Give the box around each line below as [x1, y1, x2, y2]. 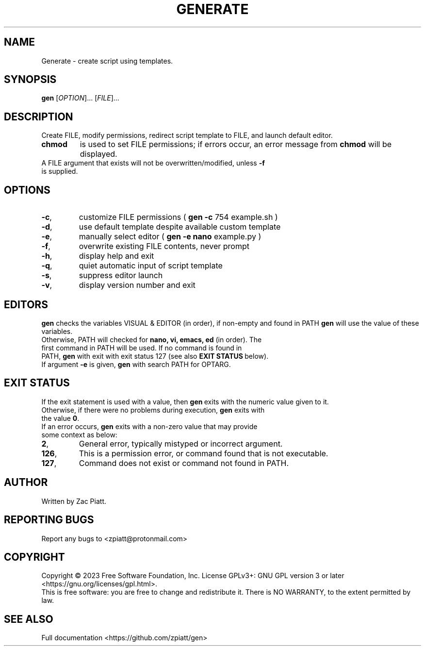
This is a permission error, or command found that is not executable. [79, 448, 328, 458]
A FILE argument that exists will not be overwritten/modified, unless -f [41, 159, 265, 167]
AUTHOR [4, 476, 48, 489]
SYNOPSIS [4, 73, 57, 86]
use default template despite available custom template [79, 222, 281, 232]
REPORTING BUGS [4, 514, 94, 526]
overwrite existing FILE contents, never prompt [79, 241, 249, 251]
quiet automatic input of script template [79, 261, 223, 271]
